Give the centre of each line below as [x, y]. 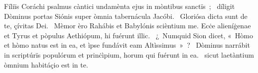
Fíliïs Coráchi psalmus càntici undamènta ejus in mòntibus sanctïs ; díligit [120, 6]
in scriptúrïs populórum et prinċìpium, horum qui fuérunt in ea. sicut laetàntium [129, 54]
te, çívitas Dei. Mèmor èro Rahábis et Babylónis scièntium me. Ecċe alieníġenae [128, 26]
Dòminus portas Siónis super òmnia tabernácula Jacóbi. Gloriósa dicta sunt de [126, 16]
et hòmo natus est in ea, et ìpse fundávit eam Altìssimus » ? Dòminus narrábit [127, 45]
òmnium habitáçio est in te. [46, 64]
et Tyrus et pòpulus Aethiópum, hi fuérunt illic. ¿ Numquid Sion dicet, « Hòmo [129, 35]
